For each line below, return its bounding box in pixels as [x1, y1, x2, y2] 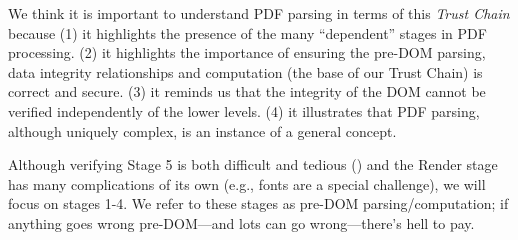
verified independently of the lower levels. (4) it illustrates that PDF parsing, [8, 100, 480, 121]
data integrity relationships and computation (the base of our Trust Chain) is [8, 61, 483, 82]
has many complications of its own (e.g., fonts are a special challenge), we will [8, 173, 486, 194]
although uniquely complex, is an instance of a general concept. [8, 120, 397, 141]
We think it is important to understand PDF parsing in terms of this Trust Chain [8, 3, 510, 23]
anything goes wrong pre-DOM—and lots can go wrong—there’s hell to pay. [8, 212, 475, 233]
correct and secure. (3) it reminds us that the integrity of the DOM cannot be [8, 81, 486, 102]
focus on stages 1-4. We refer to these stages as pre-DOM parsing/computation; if [8, 193, 509, 214]
